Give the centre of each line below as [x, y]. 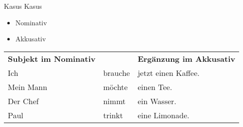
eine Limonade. [163, 115]
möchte [115, 87]
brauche [116, 73]
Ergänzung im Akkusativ [186, 58]
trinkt [113, 115]
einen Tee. [155, 87]
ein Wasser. [157, 101]
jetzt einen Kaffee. [168, 73]
